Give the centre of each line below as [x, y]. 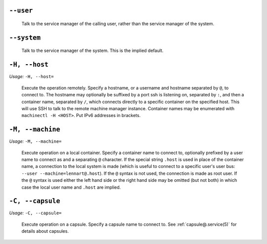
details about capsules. [45, 231]
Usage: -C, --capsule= [35, 213]
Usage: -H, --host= [31, 77]
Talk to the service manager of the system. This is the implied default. [92, 51]
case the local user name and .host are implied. [71, 187]
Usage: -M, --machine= [35, 141]
